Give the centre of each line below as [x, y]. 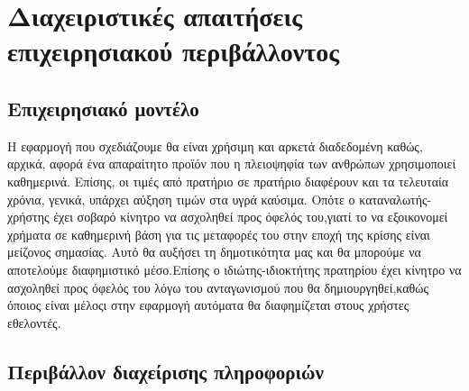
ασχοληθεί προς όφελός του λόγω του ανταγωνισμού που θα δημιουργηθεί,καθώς [218, 287]
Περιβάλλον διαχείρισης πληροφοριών [166, 371]
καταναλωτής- [395, 199]
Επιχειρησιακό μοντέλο [103, 108]
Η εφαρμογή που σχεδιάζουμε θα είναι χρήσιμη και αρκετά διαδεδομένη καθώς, [215, 145]
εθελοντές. [34, 322]
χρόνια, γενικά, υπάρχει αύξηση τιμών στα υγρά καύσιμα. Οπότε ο [181, 199]
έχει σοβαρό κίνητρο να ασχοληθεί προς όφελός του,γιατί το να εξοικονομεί [251, 217]
